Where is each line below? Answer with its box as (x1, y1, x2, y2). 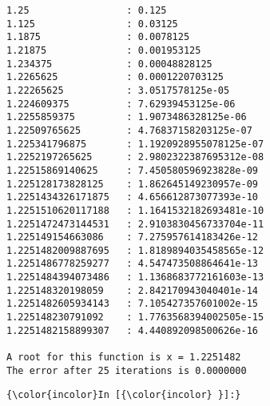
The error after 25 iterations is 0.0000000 (6, 364, 247, 376)
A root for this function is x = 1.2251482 (6, 352, 241, 364)
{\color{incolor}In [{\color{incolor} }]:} (6, 389, 241, 401)
